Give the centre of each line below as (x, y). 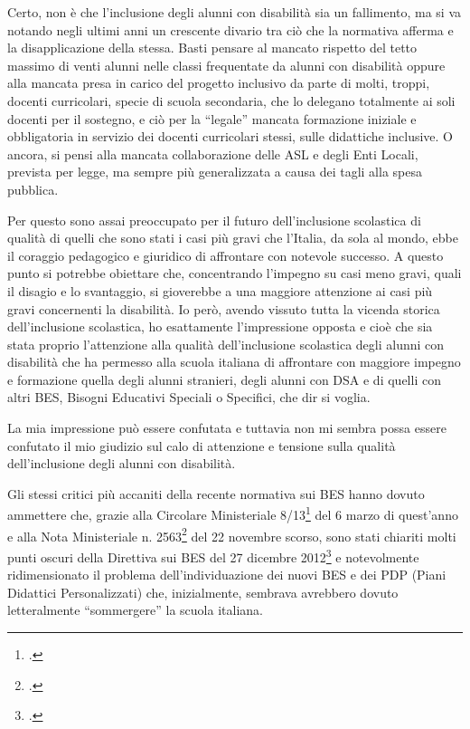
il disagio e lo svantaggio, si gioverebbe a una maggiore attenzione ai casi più (220, 290)
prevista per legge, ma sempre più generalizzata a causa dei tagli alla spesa (215, 172)
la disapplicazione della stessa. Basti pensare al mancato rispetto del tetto (212, 48)
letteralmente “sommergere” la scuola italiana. (135, 610)
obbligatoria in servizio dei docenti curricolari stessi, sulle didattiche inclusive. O (230, 136)
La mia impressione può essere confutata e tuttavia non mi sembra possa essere (227, 428)
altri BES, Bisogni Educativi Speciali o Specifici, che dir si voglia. (189, 397)
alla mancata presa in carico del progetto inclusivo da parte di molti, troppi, (219, 83)
